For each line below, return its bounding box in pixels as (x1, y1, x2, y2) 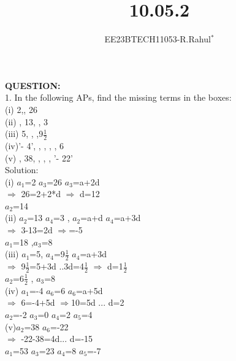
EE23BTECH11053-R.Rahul (104, 33, 211, 45)
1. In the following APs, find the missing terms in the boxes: (5, 91, 232, 104)
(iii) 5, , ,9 (5, 127, 44, 140)
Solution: (5, 163, 39, 176)
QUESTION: (5, 79, 61, 91)
